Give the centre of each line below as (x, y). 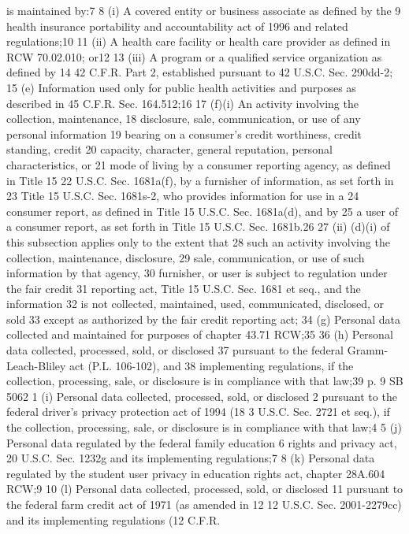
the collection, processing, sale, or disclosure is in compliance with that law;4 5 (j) (204, 427)
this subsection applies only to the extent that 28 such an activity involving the (198, 241)
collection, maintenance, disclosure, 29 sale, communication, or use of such (186, 257)
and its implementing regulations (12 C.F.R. (113, 519)
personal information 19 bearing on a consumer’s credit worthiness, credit (184, 133)
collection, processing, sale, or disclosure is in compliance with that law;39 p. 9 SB (205, 381)
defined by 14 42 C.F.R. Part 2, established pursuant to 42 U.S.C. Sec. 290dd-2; (200, 72)
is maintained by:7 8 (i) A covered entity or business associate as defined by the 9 (204, 10)
